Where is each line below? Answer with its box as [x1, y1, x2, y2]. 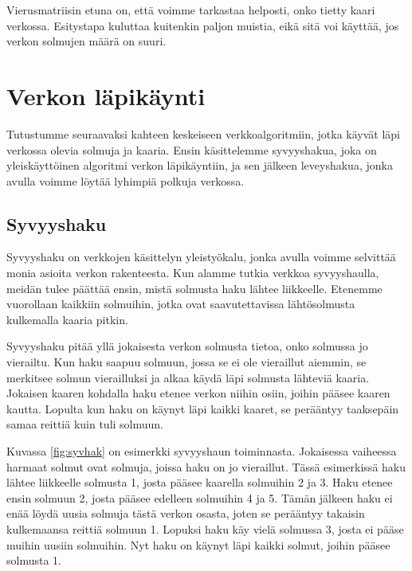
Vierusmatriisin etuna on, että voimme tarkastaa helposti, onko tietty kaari [6, 2, 375, 18]
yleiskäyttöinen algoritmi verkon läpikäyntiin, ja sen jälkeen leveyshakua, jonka [6, 157, 393, 174]
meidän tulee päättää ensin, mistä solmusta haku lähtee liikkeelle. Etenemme [6, 280, 383, 296]
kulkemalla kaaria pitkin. [6, 311, 128, 327]
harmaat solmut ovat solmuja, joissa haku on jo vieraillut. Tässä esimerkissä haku [6, 458, 406, 475]
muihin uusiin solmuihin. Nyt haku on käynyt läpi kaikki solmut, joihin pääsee [6, 536, 390, 553]
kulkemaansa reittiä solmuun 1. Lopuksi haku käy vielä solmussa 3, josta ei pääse [6, 520, 404, 537]
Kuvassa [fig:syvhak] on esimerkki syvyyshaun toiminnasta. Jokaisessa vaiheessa [6, 443, 397, 460]
